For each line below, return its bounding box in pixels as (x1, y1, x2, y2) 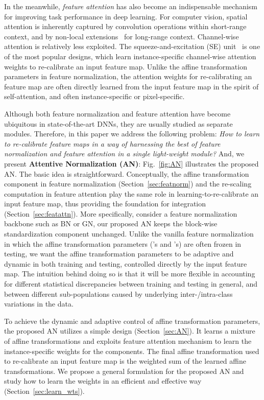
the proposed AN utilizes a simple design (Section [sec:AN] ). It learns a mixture (4, 325, 255, 336)
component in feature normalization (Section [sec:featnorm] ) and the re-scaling (4, 178, 252, 189)
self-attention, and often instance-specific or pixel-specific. (4, 91, 185, 102)
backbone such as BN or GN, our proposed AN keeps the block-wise (4, 218, 218, 229)
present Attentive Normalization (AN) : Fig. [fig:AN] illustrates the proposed (4, 158, 259, 169)
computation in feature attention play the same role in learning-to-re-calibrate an (4, 188, 259, 199)
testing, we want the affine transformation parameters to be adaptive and (4, 248, 234, 259)
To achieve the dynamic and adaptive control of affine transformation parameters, (4, 315, 260, 326)
